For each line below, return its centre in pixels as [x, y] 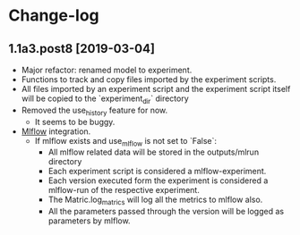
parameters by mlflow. [89, 221]
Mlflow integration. [56, 131]
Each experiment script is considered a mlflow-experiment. [157, 172]
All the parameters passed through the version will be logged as [166, 212]
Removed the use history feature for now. [94, 111]
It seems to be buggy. [75, 122]
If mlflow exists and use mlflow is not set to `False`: [125, 142]
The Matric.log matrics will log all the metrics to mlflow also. [155, 201]
